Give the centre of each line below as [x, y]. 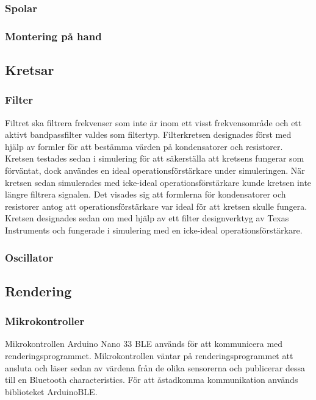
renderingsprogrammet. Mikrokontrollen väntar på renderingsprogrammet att [149, 356]
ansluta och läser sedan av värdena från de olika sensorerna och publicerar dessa [155, 367]
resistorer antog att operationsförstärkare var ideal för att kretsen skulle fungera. [156, 206]
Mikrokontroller [45, 321]
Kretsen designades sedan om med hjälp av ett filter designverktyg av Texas [147, 218]
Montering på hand [53, 36]
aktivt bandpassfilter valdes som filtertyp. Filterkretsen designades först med [148, 134]
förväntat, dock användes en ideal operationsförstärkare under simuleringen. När [155, 170]
